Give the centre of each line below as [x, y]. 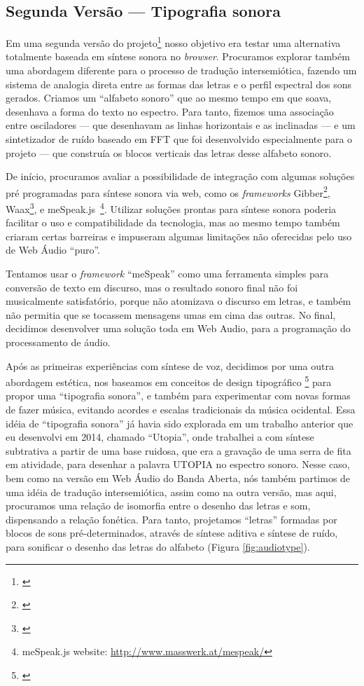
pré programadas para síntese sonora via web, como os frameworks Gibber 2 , [168, 191]
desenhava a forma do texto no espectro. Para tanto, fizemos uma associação [170, 111]
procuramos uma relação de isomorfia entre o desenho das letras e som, [158, 506]
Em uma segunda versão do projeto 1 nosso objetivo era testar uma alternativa [173, 42]
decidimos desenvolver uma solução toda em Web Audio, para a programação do [178, 328]
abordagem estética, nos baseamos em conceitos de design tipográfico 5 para [169, 381]
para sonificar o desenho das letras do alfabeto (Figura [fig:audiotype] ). [158, 547]
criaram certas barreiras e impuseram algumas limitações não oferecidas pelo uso [179, 236]
